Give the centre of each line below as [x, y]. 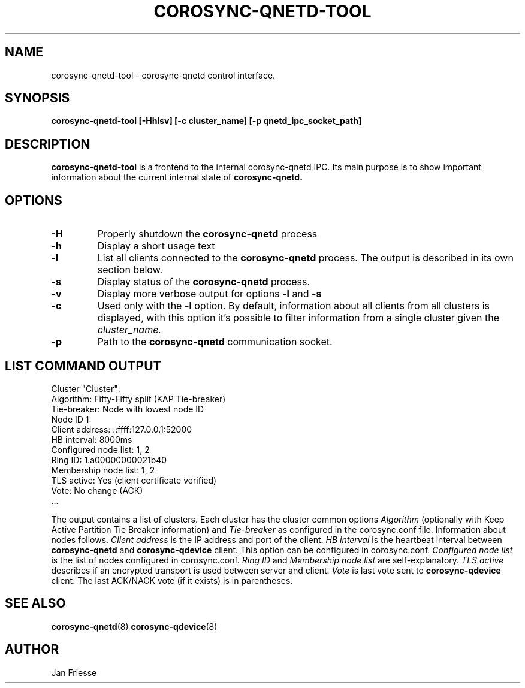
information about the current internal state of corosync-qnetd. [177, 177]
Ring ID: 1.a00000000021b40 [109, 460]
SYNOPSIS [37, 98]
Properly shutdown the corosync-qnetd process [207, 234]
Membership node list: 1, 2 [103, 470]
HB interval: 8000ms [92, 439]
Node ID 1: [71, 419]
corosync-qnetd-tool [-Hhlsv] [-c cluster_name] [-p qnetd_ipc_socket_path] [206, 121]
